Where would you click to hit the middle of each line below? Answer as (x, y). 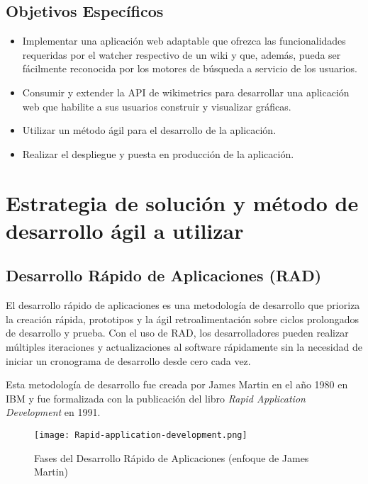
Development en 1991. (53, 412)
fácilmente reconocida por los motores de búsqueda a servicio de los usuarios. (190, 68)
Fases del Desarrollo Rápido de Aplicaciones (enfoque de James (172, 457)
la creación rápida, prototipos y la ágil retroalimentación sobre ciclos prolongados (182, 319)
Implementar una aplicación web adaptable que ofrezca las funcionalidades (184, 41)
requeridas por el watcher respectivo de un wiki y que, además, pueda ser (182, 54)
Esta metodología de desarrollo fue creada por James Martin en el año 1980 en (177, 384)
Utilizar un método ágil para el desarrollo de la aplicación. (149, 130)
